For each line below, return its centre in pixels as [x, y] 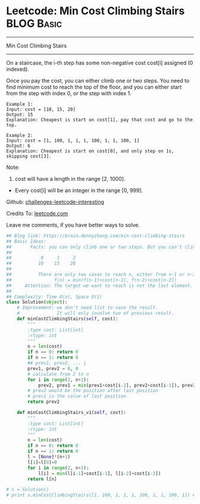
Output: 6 [18, 146]
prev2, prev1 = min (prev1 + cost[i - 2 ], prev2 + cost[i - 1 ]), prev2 [117, 385]
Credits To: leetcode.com [37, 213]
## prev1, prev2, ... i [57, 363]
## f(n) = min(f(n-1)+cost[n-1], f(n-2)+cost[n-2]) [92, 280]
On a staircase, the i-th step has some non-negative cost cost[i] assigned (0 [100, 62]
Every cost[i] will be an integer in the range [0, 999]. [79, 190]
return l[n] [43, 479]
